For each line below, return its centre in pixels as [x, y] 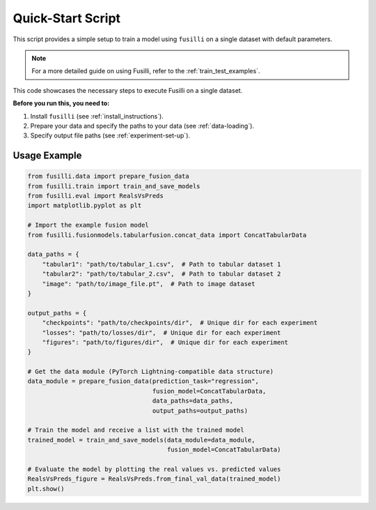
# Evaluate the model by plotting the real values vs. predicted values [154, 469]
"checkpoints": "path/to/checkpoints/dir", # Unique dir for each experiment [180, 323]
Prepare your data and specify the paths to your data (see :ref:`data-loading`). [142, 126]
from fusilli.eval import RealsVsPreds [95, 196]
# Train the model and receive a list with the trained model [136, 430]
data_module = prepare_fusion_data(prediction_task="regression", [143, 381]
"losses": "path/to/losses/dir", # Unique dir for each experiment [162, 332]
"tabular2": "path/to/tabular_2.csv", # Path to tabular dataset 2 [162, 274]
